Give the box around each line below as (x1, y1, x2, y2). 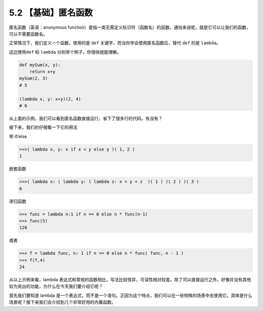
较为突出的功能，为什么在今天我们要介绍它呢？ (9, 283, 103, 290)
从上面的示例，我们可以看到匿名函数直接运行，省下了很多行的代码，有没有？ (9, 116, 163, 121)
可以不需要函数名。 (9, 31, 48, 37)
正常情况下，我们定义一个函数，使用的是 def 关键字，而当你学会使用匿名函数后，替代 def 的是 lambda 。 (9, 40, 221, 46)
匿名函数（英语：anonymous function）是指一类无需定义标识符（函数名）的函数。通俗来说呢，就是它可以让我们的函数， (9, 24, 251, 30)
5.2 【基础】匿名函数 (9, 7, 93, 18)
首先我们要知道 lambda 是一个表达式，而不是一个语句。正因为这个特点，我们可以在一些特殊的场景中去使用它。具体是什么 (9, 292, 253, 298)
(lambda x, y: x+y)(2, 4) (19, 96, 81, 102)
